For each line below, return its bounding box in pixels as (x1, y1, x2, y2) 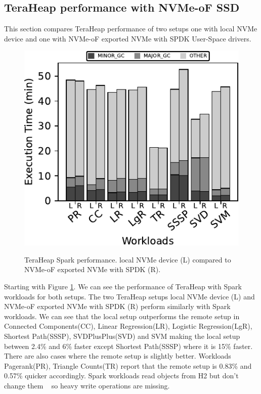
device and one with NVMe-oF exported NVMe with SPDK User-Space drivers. (4, 33, 251, 43)
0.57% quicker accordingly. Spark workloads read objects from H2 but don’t (4, 370, 239, 381)
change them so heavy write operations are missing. (4, 380, 170, 390)
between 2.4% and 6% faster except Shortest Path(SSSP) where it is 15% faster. (4, 340, 253, 351)
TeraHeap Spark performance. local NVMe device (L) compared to (24, 254, 231, 265)
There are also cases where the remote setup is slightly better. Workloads (4, 351, 231, 361)
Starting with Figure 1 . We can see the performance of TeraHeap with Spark (4, 281, 242, 292)
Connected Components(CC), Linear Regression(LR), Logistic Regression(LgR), (4, 321, 252, 331)
